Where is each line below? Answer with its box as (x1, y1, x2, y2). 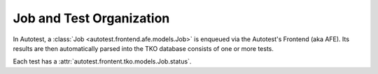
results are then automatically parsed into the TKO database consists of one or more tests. (13, 44, 274, 52)
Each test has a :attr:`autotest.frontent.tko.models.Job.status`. (13, 57, 192, 66)
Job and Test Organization (13, 10, 170, 26)
